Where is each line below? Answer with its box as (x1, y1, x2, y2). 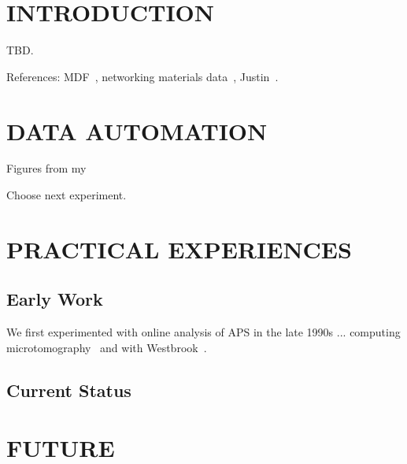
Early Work (6, 287, 103, 311)
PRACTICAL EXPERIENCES (6, 232, 352, 265)
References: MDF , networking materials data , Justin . (6, 68, 279, 84)
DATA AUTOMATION (6, 114, 268, 147)
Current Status (6, 377, 131, 402)
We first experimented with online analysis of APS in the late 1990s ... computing (6, 324, 401, 340)
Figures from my (6, 160, 87, 176)
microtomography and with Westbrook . (6, 339, 207, 355)
